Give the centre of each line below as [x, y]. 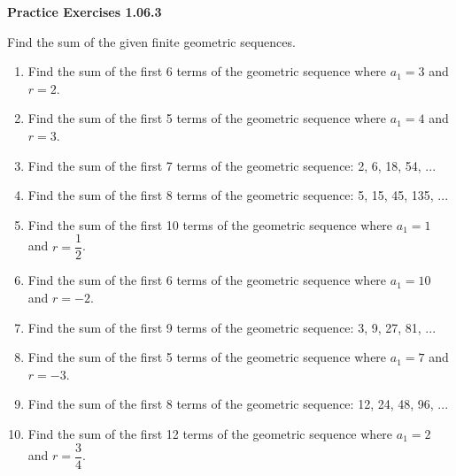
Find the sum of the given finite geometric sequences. [151, 41]
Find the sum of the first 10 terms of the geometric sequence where [210, 224]
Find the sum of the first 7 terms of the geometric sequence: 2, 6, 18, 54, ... [232, 165]
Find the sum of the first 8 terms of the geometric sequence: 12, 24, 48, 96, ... [238, 404]
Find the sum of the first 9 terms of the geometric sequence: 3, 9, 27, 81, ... [232, 327]
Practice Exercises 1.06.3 [85, 12]
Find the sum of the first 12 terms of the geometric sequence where [210, 433]
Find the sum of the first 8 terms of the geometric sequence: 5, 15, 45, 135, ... [238, 195]
